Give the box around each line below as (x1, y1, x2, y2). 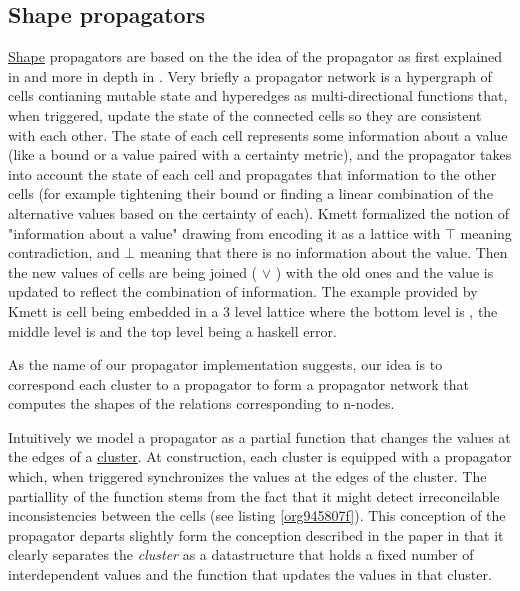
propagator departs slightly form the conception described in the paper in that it (8, 524, 504, 545)
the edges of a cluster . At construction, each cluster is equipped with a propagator (8, 446, 512, 467)
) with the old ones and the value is (275, 261, 494, 282)
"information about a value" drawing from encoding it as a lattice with (8, 222, 441, 243)
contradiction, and (8, 242, 120, 263)
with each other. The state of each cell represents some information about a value (8, 124, 508, 145)
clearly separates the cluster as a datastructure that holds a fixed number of (8, 544, 474, 565)
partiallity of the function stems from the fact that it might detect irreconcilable (8, 485, 500, 506)
